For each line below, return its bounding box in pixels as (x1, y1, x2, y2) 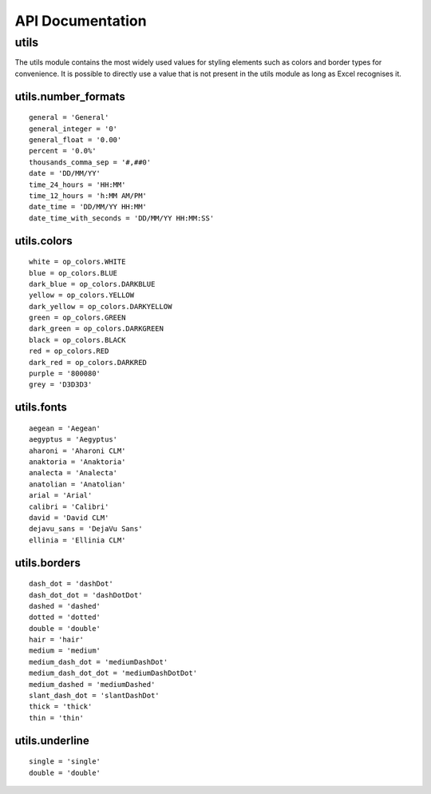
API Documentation (14, 12, 147, 30)
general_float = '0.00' (29, 135, 122, 144)
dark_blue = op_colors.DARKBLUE (29, 280, 156, 288)
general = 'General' (29, 113, 109, 122)
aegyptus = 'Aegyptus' (29, 435, 118, 444)
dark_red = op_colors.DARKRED (29, 358, 148, 367)
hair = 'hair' (29, 635, 84, 645)
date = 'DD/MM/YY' (29, 169, 101, 178)
